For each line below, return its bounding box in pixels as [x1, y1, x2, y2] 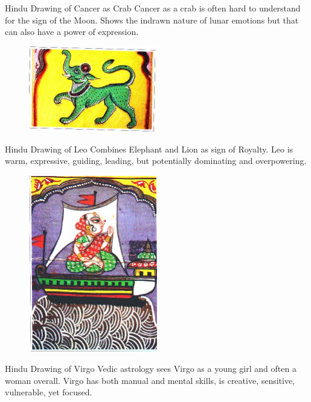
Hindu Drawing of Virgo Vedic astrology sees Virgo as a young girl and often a [5, 362, 297, 375]
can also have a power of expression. [5, 25, 139, 38]
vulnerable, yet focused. [5, 386, 92, 398]
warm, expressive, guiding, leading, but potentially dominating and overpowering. [5, 154, 307, 167]
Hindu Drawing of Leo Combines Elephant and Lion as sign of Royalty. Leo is [5, 142, 293, 155]
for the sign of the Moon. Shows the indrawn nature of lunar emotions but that [5, 13, 299, 26]
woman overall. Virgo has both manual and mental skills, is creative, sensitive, [5, 374, 295, 386]
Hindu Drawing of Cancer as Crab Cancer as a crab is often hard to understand [5, 2, 301, 14]
